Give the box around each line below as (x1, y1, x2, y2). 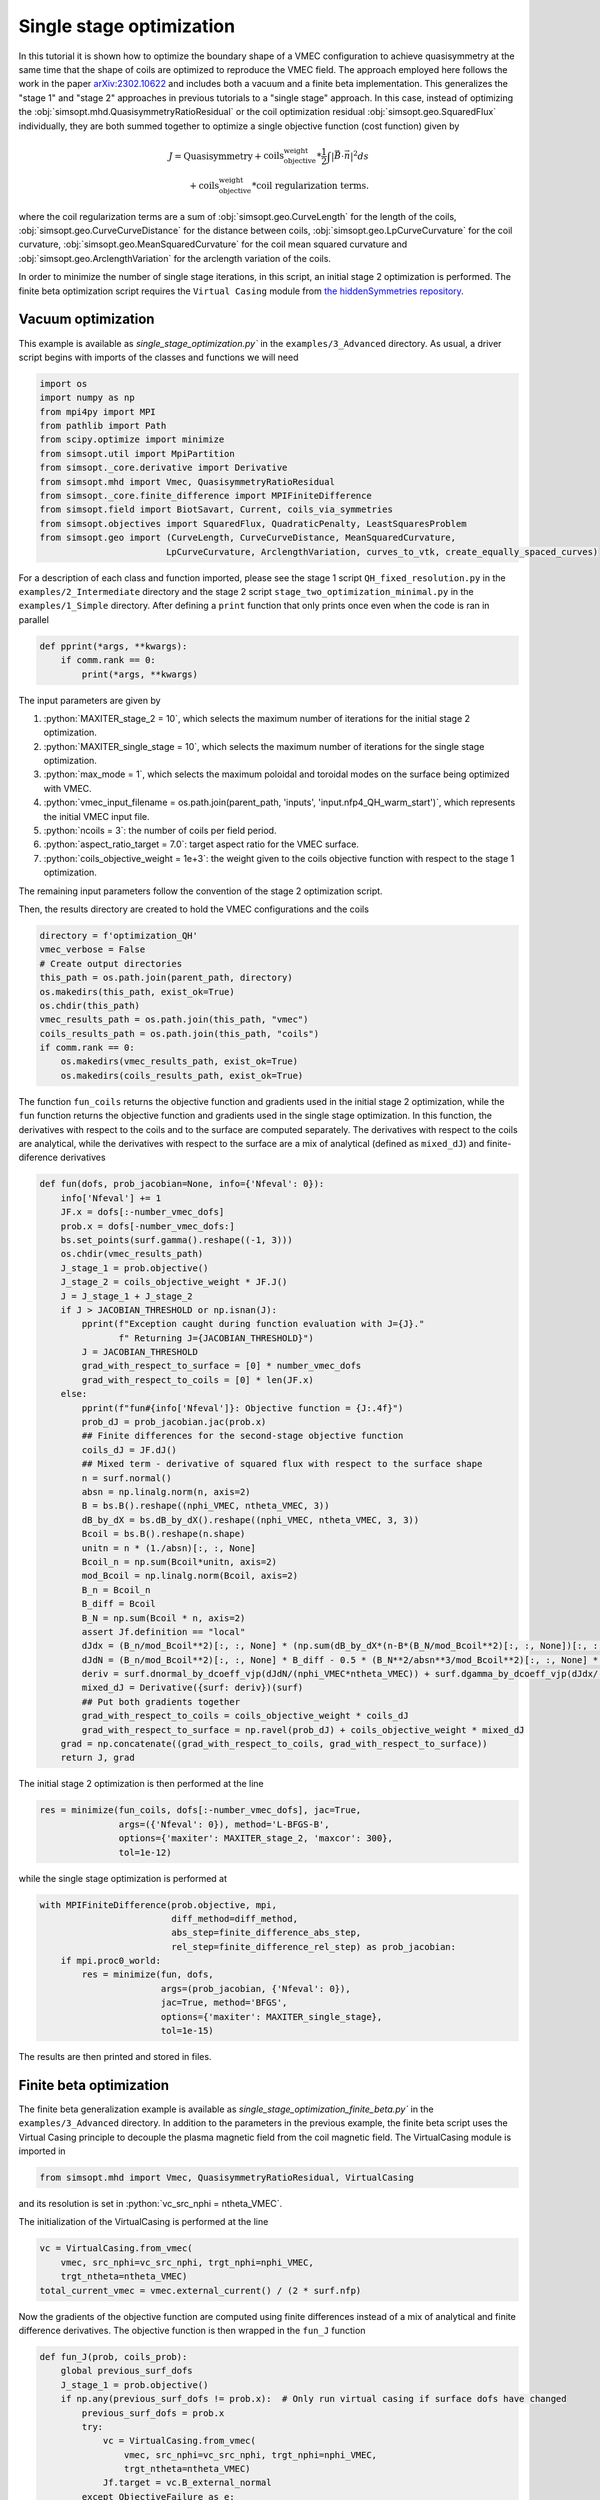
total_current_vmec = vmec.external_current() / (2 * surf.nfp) (39, 2285, 362, 2296)
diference (18, 1151, 59, 1164)
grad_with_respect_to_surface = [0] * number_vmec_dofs (81, 1360, 362, 1372)
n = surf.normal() (81, 1472, 172, 1484)
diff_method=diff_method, (171, 1913, 299, 1924)
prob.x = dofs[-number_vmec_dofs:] (60, 1220, 235, 1232)
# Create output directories (39, 958, 183, 969)
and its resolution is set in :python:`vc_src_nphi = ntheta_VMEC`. (18, 2198, 283, 2210)
